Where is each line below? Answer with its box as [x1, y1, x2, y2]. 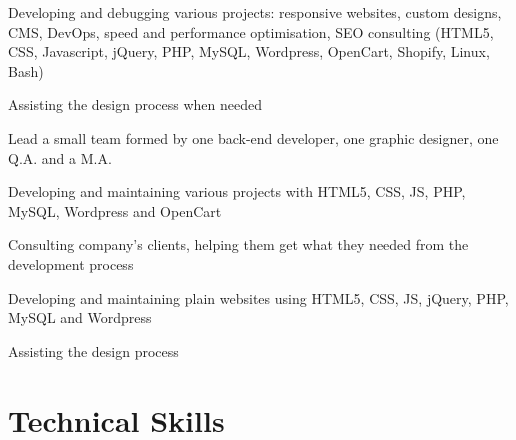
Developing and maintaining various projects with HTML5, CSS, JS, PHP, [8, 181, 466, 202]
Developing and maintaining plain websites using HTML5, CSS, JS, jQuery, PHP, [8, 287, 509, 308]
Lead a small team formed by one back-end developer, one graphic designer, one [8, 127, 499, 148]
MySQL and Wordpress [8, 307, 152, 328]
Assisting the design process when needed [8, 94, 263, 115]
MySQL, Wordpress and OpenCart [8, 200, 222, 221]
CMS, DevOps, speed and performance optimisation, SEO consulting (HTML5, [8, 21, 494, 42]
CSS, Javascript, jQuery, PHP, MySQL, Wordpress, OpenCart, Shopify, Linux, [8, 41, 490, 62]
